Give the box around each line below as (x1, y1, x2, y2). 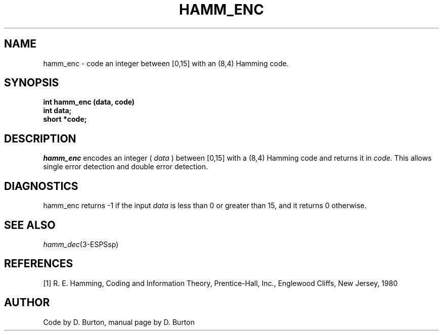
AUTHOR (4, 296, 50, 309)
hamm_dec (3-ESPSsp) (43, 240, 119, 249)
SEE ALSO (4, 218, 56, 231)
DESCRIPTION (4, 132, 76, 145)
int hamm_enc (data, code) (43, 98, 135, 107)
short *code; (43, 115, 87, 124)
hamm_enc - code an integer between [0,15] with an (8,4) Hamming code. (43, 59, 289, 68)
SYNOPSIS (4, 76, 59, 89)
